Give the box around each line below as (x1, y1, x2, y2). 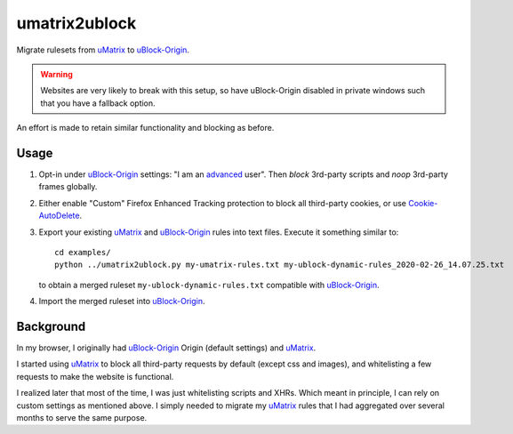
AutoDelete (38, 210, 80, 221)
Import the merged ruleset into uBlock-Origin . (38, 296, 205, 307)
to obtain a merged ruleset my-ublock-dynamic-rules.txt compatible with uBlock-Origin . (38, 279, 380, 290)
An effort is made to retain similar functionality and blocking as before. (16, 123, 275, 133)
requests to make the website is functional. (16, 371, 174, 382)
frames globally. (38, 181, 98, 192)
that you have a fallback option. (40, 98, 156, 108)
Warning (40, 68, 73, 79)
